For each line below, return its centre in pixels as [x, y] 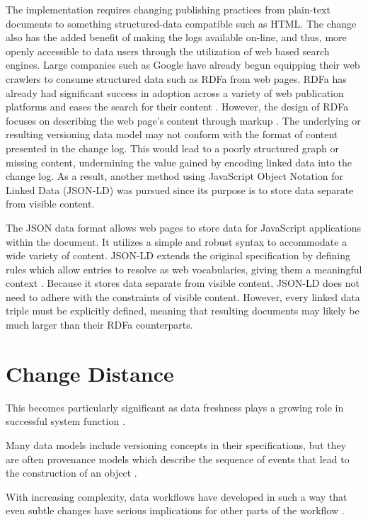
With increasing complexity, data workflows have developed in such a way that [177, 496]
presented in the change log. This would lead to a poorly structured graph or [173, 148]
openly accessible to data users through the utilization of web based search [168, 51]
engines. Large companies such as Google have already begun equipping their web [183, 65]
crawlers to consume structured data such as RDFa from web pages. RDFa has [176, 78]
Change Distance [90, 373]
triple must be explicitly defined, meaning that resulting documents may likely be [183, 311]
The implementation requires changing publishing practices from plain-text [168, 9]
